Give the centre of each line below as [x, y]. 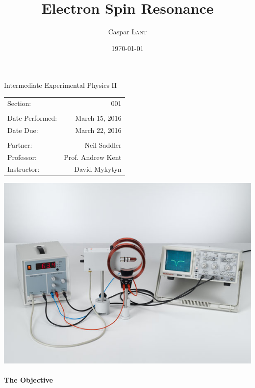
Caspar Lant [127, 32]
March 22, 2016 [98, 130]
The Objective [28, 379]
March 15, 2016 [98, 117]
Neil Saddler [103, 144]
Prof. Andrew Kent [93, 157]
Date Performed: [32, 117]
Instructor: [24, 169]
